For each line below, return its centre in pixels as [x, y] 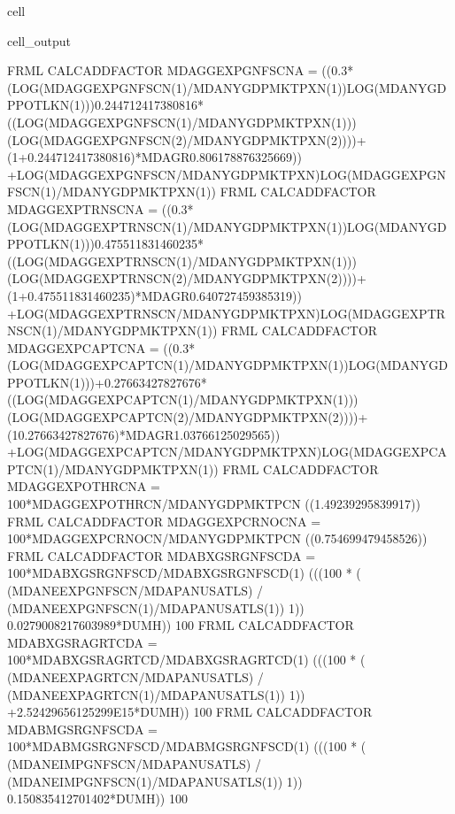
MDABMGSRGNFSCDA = [82, 729]
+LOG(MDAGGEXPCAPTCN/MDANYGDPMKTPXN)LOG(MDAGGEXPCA [227, 452]
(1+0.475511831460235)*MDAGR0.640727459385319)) [155, 295]
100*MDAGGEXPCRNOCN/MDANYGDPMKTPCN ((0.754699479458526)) [217, 538]
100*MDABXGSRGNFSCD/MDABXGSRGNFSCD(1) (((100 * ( [184, 573]
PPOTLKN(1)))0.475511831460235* [105, 244]
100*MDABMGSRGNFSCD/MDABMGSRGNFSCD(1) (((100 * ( [187, 746]
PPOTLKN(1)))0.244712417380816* [105, 105]
